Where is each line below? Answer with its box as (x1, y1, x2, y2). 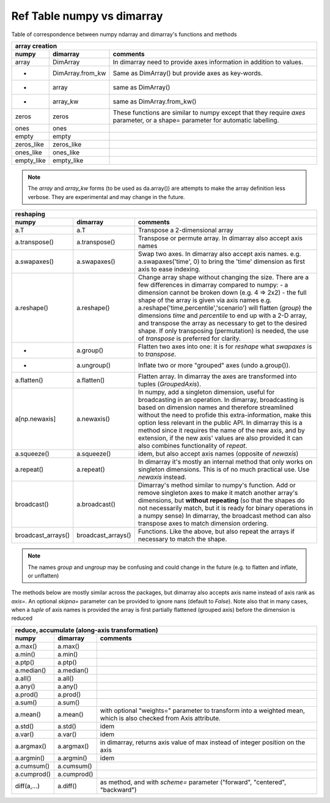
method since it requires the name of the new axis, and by (137, 426, 305, 435)
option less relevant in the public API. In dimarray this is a (137, 418, 302, 427)
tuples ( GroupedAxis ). (137, 380, 202, 388)
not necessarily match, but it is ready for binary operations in (137, 504, 313, 513)
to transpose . (137, 350, 177, 358)
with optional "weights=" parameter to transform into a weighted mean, (100, 706, 306, 715)
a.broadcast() (76, 500, 116, 508)
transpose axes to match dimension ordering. (137, 519, 269, 528)
